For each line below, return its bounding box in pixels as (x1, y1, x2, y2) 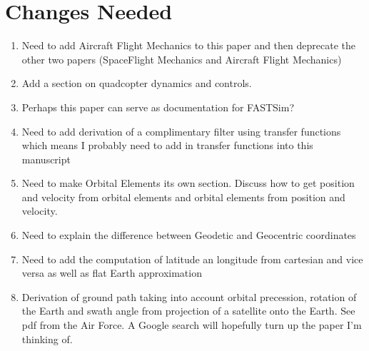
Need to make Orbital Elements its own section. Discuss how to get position (21, 175, 355, 190)
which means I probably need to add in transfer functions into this (21, 138, 313, 153)
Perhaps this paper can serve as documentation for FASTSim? (21, 99, 294, 114)
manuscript (21, 151, 71, 166)
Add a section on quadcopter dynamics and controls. (21, 76, 252, 91)
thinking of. (21, 331, 73, 346)
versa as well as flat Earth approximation (21, 265, 202, 280)
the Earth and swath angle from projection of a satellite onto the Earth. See (21, 303, 355, 318)
